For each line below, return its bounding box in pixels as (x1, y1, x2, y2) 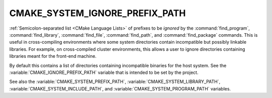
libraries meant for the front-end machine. (9, 53, 97, 59)
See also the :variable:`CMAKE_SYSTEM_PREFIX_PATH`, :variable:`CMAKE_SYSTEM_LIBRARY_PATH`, (9, 78, 221, 85)
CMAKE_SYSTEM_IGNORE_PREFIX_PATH (9, 8, 186, 19)
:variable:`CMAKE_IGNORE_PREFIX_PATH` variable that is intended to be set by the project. (9, 69, 198, 75)
